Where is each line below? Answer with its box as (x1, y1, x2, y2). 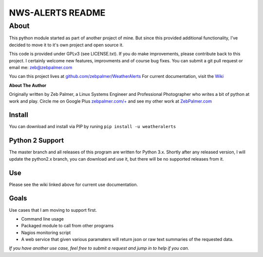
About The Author (9, 82, 47, 88)
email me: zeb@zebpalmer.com (9, 64, 73, 70)
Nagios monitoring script (21, 229, 71, 236)
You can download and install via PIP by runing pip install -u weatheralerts (9, 124, 176, 129)
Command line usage (21, 216, 64, 221)
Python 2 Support (9, 136, 64, 145)
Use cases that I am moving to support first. (9, 207, 97, 213)
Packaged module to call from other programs (21, 223, 114, 229)
